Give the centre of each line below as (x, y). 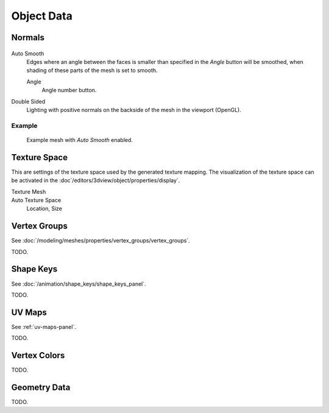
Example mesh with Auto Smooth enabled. (80, 139)
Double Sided (28, 101)
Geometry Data (41, 387)
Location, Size (44, 209)
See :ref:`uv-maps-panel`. (44, 327)
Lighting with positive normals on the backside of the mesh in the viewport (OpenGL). (134, 110)
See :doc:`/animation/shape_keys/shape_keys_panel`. (79, 284)
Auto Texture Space (36, 200)
